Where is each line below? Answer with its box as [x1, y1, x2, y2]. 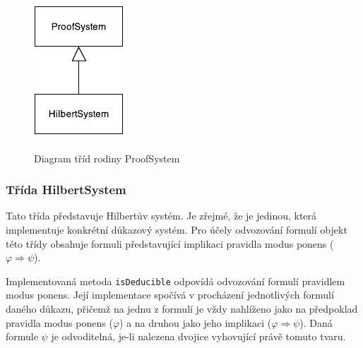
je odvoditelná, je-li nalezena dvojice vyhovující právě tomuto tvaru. [51, 329, 346, 344]
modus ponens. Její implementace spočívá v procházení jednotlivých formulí [6, 287, 334, 302]
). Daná [299, 315, 333, 330]
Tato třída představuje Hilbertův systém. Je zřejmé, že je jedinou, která [6, 208, 317, 223]
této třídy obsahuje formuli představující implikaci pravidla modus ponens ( [6, 236, 334, 251]
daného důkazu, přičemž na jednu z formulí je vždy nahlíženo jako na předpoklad [6, 301, 358, 316]
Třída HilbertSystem [6, 181, 126, 198]
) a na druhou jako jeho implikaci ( [119, 315, 272, 330]
